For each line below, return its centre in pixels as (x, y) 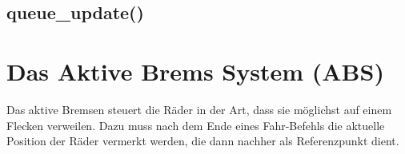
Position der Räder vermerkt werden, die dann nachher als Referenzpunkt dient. (203, 141)
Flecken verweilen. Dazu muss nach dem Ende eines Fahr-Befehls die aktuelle (196, 125)
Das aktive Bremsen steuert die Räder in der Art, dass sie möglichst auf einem (199, 109)
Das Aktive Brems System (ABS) (195, 71)
